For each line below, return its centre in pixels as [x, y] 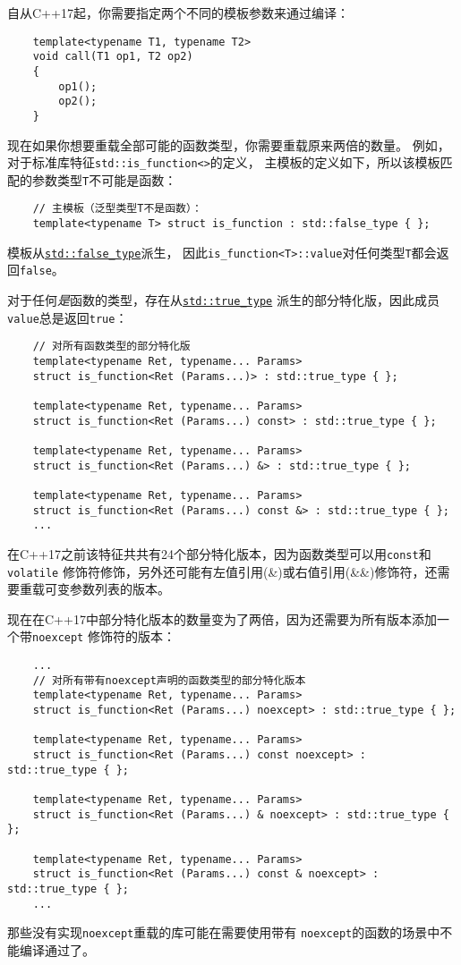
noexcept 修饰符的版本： [104, 636]
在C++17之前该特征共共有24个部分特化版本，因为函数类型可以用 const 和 [219, 553]
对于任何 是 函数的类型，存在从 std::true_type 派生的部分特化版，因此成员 [223, 300]
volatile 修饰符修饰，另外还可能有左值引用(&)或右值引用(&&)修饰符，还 [222, 571]
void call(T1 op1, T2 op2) [113, 57]
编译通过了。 [57, 949]
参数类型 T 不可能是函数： [104, 179]
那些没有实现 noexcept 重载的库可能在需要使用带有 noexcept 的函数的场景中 [224, 932]
